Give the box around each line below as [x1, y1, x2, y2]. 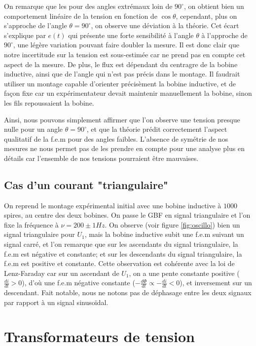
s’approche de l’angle [4, 20, 67, 31]
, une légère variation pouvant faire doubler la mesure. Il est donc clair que [13, 39, 239, 50]
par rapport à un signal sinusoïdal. [4, 297, 109, 307]
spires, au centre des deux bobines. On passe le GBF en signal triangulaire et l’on [4, 210, 251, 220]
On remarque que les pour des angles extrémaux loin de [4, 1, 173, 11]
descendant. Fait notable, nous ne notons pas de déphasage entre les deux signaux [4, 287, 252, 298]
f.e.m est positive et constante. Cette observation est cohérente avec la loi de [4, 258, 235, 269]
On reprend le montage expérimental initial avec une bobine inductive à [4, 200, 221, 210]
